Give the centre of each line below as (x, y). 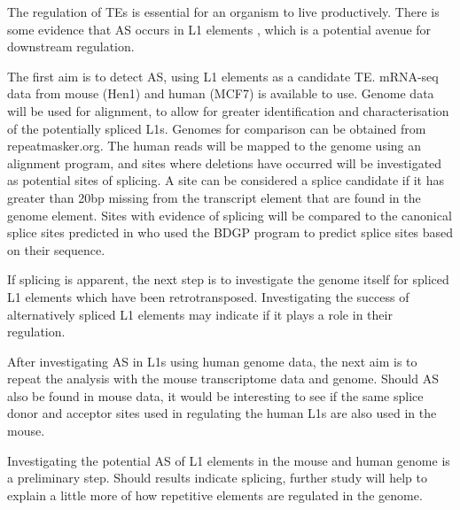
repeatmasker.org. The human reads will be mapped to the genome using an (214, 146)
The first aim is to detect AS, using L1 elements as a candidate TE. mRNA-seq (223, 76)
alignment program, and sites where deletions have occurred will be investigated (225, 162)
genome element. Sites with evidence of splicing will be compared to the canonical (230, 215)
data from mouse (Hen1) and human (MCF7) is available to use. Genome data (221, 93)
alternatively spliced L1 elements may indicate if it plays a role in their (200, 314)
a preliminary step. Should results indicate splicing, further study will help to (217, 478)
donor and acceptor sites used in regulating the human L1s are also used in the (222, 413)
